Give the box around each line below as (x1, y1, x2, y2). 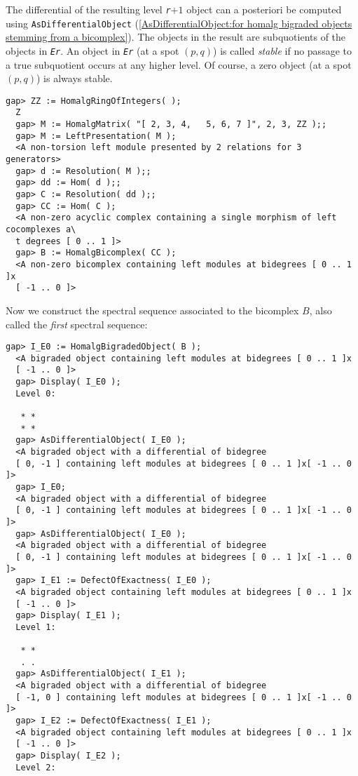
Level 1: (15, 622, 56, 632)
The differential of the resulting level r (6, 2, 171, 16)
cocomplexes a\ (6, 224, 76, 234)
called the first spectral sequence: (6, 316, 148, 331)
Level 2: (15, 762, 56, 772)
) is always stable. (36, 71, 113, 86)
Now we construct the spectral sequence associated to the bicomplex (6, 302, 299, 317)
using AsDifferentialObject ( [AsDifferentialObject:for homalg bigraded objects (6, 15, 352, 30)
